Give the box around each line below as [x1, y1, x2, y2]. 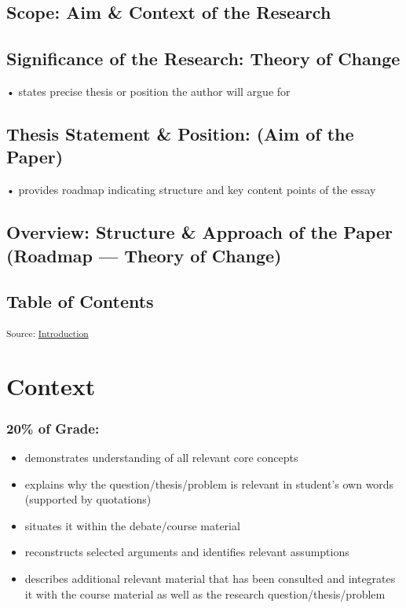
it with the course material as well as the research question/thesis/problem [24, 585, 386, 602]
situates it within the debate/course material [24, 517, 240, 533]
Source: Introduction [6, 327, 89, 340]
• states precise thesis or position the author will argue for [6, 82, 291, 99]
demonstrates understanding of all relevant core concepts [24, 449, 298, 466]
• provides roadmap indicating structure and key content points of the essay [6, 181, 376, 198]
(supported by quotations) [24, 491, 152, 507]
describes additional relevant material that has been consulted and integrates [24, 570, 396, 587]
